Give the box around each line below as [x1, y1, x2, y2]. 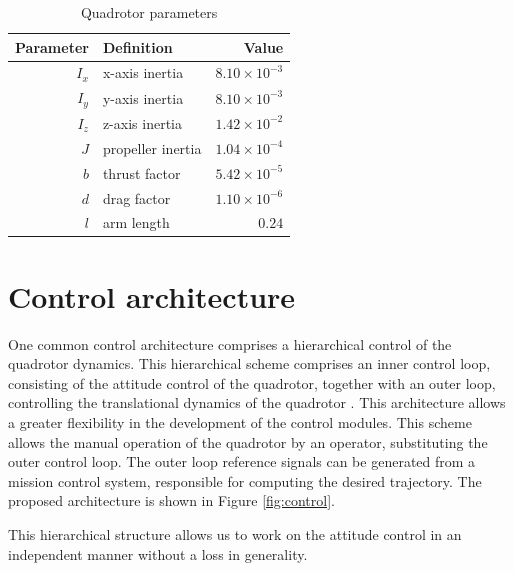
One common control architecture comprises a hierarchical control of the [8, 333, 452, 354]
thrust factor [102, 162, 181, 183]
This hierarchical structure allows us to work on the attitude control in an [8, 523, 462, 544]
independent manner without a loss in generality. [8, 543, 308, 564]
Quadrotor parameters [80, 2, 218, 22]
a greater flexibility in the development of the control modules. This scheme [8, 411, 472, 432]
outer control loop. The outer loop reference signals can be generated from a [8, 451, 476, 472]
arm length [102, 212, 170, 233]
